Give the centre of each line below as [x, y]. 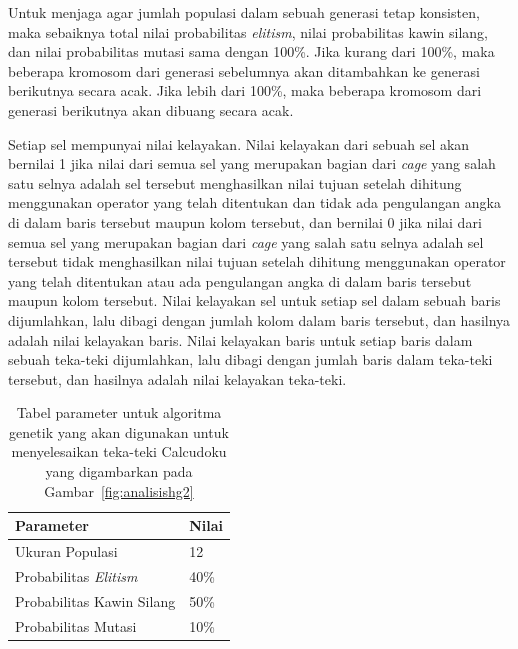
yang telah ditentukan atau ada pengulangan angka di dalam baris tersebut [240, 280]
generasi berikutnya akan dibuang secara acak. [151, 109]
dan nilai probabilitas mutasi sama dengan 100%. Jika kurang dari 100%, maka [251, 51]
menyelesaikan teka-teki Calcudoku [119, 451]
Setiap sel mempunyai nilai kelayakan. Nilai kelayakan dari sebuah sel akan [239, 143]
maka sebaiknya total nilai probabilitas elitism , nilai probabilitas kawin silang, [248, 31]
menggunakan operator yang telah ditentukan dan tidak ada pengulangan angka [254, 202]
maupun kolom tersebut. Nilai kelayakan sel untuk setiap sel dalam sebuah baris [254, 300]
